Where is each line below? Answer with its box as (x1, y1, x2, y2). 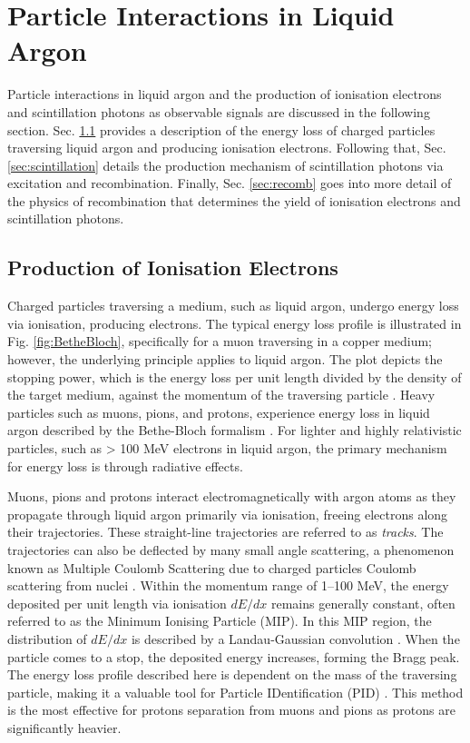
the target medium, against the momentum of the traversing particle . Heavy (7, 385, 436, 404)
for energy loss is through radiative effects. (7, 456, 243, 475)
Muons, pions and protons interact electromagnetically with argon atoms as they (7, 487, 456, 506)
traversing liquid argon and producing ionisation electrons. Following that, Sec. (7, 138, 446, 157)
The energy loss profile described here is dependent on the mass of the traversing (7, 665, 457, 684)
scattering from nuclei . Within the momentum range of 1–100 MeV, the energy (7, 576, 449, 595)
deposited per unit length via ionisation (7, 593, 227, 612)
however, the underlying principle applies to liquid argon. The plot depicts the (7, 350, 443, 369)
